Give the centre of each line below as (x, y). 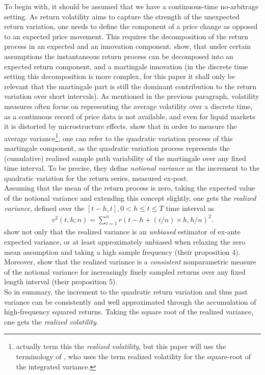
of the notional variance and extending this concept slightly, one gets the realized (130, 197)
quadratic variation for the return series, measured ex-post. (96, 178)
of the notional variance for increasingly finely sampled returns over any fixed (125, 271)
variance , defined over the (44, 208)
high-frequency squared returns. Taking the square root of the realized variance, (129, 312)
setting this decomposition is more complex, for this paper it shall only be (120, 76)
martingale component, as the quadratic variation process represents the (117, 148)
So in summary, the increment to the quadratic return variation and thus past (126, 292)
